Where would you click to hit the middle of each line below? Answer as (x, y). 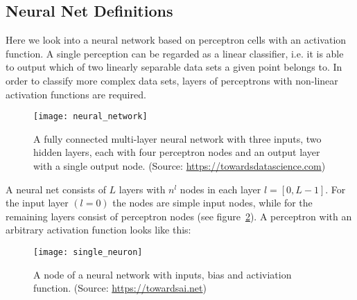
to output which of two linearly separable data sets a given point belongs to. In (174, 67)
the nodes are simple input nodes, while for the (212, 203)
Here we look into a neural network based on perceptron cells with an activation (176, 40)
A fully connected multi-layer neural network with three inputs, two (177, 138)
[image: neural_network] (90, 117)
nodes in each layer (220, 189)
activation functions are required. (76, 94)
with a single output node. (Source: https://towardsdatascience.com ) (180, 166)
